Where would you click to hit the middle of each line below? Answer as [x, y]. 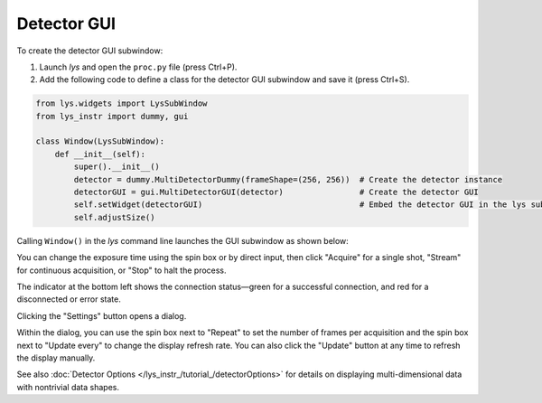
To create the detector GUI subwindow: [90, 51]
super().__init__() [117, 167]
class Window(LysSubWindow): [100, 141]
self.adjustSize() [114, 217]
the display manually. [56, 358]
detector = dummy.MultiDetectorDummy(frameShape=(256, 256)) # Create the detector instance [288, 179]
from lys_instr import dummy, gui [112, 116]
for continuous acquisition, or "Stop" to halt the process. [121, 270]
